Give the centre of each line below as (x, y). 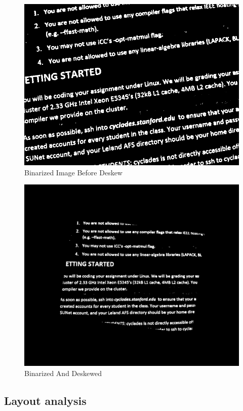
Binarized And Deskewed (63, 373)
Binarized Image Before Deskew (73, 172)
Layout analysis (45, 400)
